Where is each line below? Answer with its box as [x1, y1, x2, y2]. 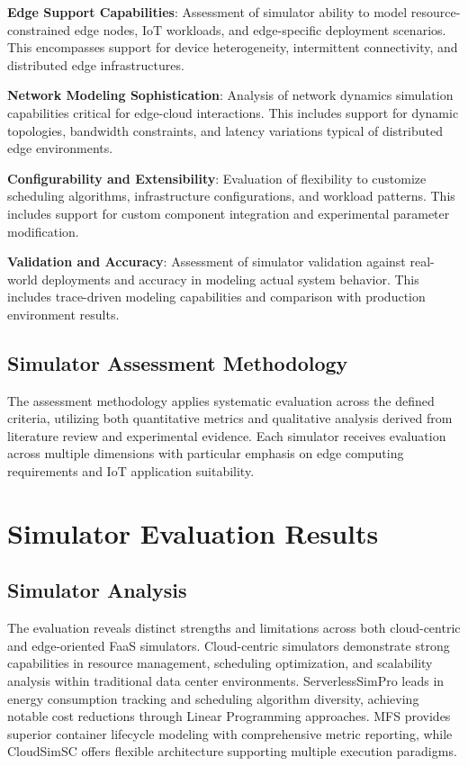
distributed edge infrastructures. [7, 55, 184, 74]
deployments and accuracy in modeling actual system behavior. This [41, 269, 419, 288]
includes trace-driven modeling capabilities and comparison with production [7, 287, 426, 306]
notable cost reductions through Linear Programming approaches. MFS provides [7, 707, 451, 725]
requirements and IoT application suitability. [7, 462, 255, 481]
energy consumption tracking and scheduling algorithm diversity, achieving [7, 689, 419, 707]
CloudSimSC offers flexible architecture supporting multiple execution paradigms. [7, 742, 457, 761]
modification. [7, 221, 79, 240]
